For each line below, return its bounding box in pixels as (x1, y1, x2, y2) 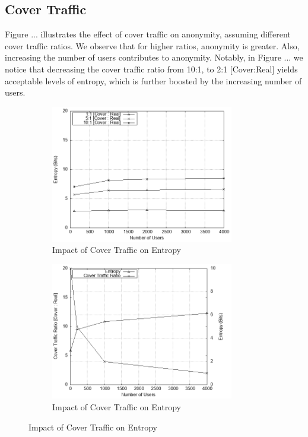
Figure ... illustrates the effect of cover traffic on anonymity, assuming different (5, 28, 291, 40)
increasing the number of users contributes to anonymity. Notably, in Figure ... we (5, 51, 303, 64)
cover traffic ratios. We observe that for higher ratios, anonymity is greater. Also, (5, 39, 300, 52)
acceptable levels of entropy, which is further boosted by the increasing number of (5, 74, 302, 87)
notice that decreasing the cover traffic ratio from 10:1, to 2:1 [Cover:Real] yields (5, 62, 298, 75)
